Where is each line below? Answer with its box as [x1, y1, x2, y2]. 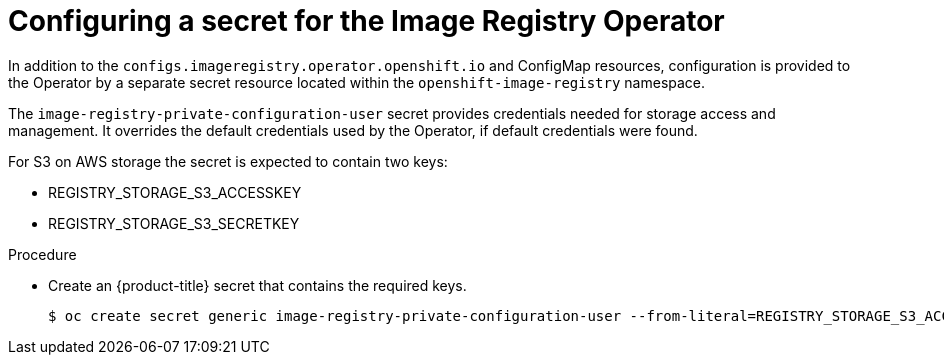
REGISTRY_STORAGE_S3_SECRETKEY [48, 214, 300, 232]
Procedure [8, 245, 77, 263]
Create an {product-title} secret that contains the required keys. [48, 276, 467, 294]
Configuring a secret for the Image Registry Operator [8, 4, 725, 38]
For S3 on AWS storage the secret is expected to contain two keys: [8, 152, 448, 170]
